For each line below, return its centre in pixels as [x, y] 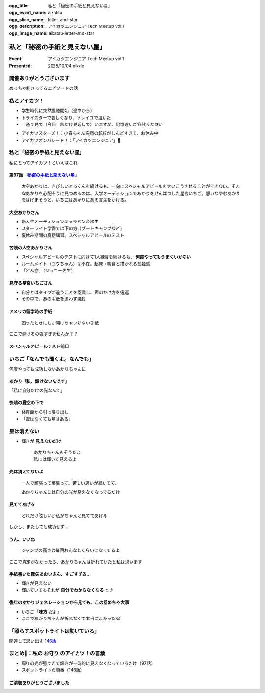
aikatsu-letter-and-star [71, 33]
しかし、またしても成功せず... [39, 526]
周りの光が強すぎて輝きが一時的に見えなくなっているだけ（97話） [88, 663]
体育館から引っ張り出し [45, 412]
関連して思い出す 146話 [33, 641]
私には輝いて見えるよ [55, 459]
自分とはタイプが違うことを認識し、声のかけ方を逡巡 [75, 292]
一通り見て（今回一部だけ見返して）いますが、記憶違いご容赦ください [92, 124]
